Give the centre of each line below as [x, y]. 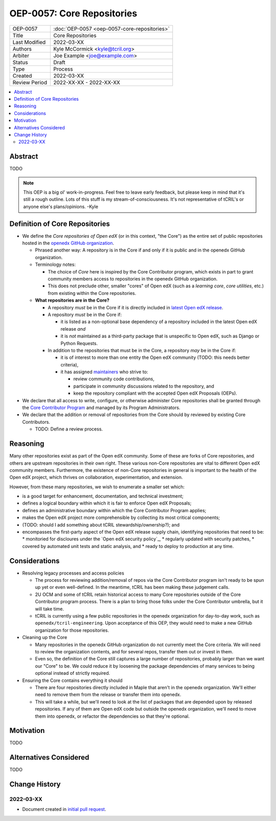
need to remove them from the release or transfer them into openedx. [108, 695]
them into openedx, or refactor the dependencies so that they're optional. [112, 716]
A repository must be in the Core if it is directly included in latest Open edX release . [135, 307]
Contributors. [36, 422]
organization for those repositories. [72, 630]
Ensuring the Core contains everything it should [72, 680]
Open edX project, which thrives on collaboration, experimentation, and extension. [96, 477]
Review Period [30, 82]
